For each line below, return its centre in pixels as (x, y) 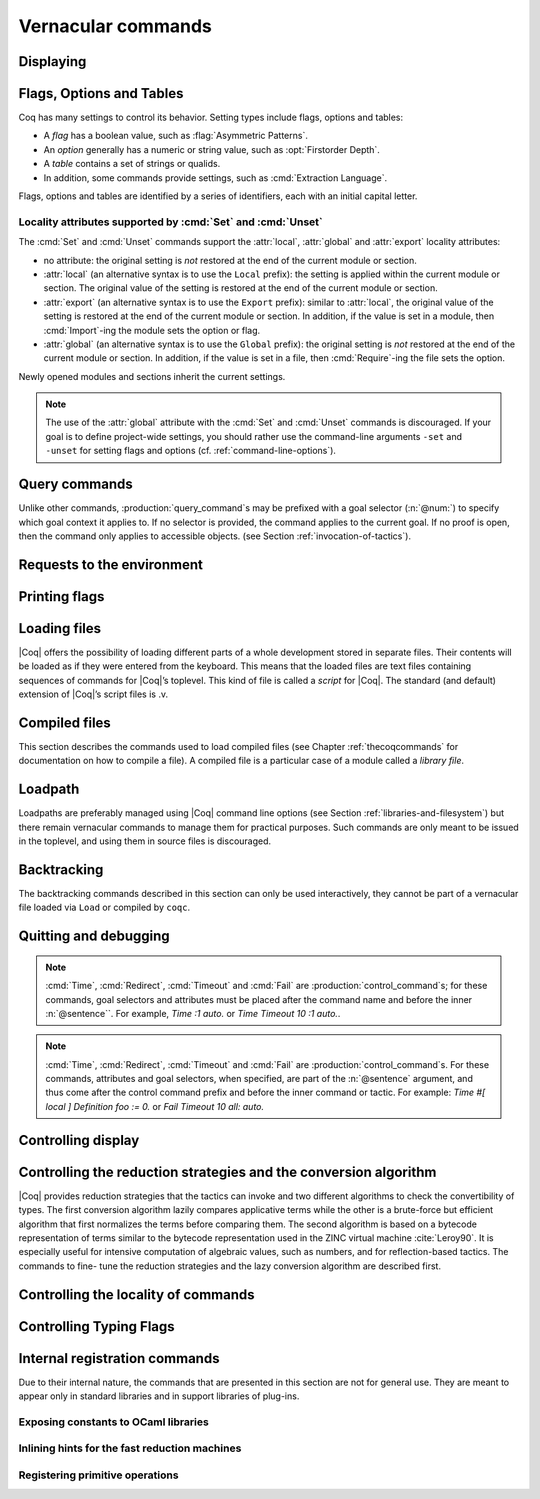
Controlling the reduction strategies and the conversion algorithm (227, 1171)
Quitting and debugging (94, 936)
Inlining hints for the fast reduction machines (130, 1448)
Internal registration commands (119, 1358)
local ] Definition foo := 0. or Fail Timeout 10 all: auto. (155, 1106)
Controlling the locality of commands (136, 1294)
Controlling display (79, 1140)
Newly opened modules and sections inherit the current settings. (152, 376)
